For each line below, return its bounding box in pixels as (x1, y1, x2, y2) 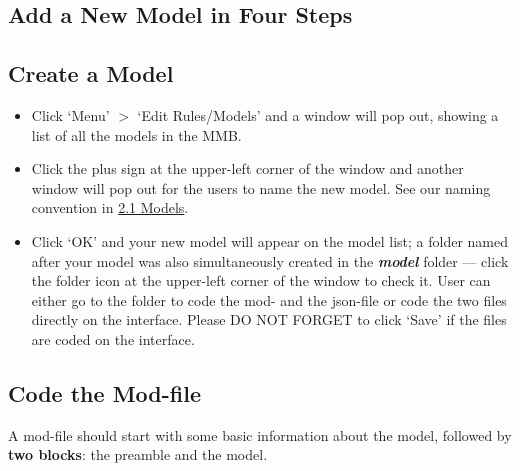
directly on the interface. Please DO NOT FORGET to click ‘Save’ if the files (31, 309, 507, 330)
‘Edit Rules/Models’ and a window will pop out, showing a (137, 104, 499, 125)
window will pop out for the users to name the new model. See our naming (31, 177, 491, 198)
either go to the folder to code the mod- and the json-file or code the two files (31, 289, 507, 310)
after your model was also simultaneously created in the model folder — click (31, 250, 509, 271)
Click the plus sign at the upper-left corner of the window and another (31, 158, 464, 179)
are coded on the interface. (31, 328, 195, 349)
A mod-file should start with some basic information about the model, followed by (8, 424, 512, 445)
